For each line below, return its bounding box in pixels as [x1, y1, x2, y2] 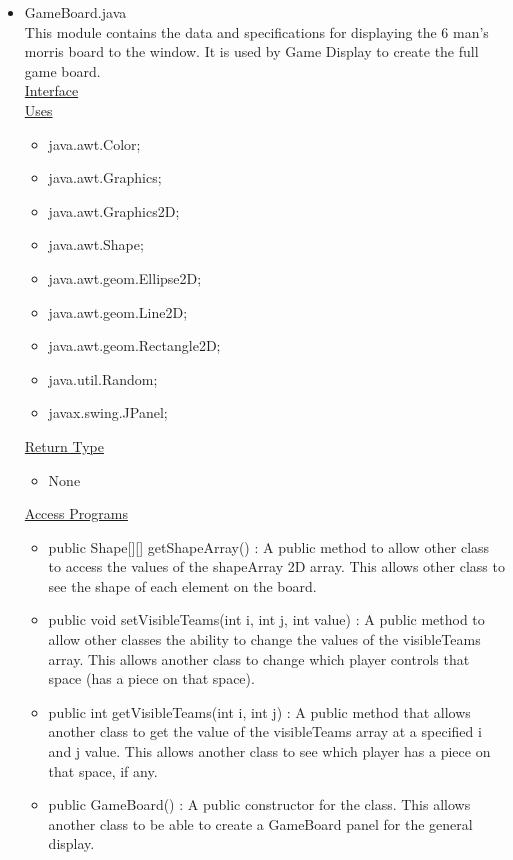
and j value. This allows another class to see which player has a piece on [48, 741, 491, 762]
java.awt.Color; [48, 133, 141, 154]
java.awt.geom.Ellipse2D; [48, 267, 202, 288]
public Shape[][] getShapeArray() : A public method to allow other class [48, 536, 490, 557]
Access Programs [24, 503, 128, 524]
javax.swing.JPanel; [48, 402, 168, 423]
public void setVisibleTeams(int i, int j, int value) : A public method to [48, 609, 485, 630]
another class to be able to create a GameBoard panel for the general [48, 813, 473, 834]
